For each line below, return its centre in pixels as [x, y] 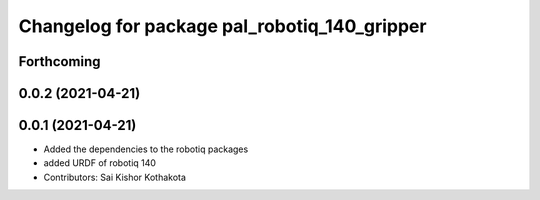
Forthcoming [59, 61]
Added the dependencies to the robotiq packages [146, 149]
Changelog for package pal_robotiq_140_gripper [222, 26]
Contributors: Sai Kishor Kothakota [115, 177]
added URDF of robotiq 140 [100, 163]
